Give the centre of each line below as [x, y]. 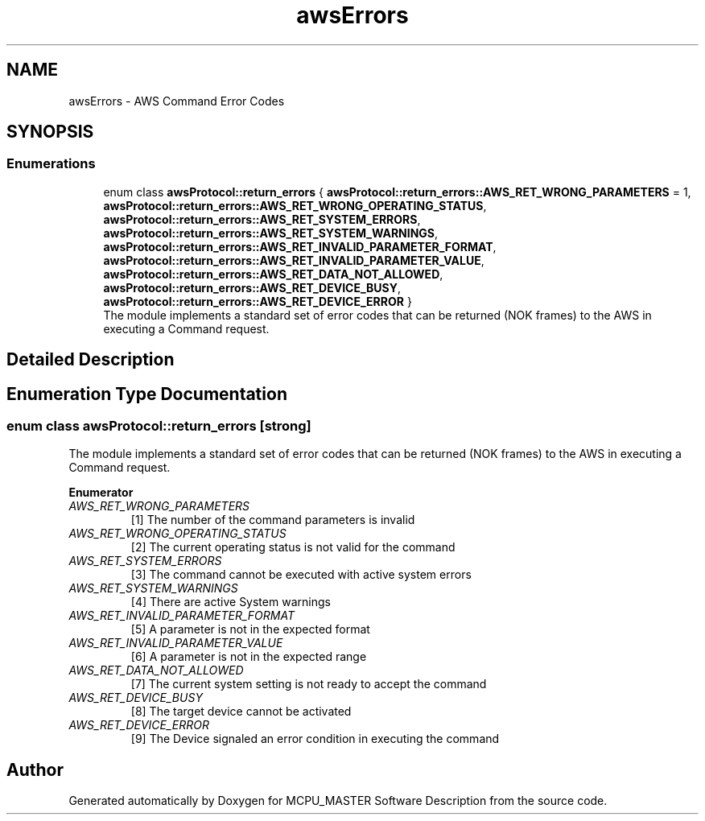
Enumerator [101, 493]
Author [35, 769]
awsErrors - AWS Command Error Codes [177, 101]
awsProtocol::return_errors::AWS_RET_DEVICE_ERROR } [258, 301]
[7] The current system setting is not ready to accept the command [309, 684]
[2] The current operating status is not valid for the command [293, 547]
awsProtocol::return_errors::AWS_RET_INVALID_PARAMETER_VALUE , [294, 260]
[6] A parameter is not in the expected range [249, 657]
